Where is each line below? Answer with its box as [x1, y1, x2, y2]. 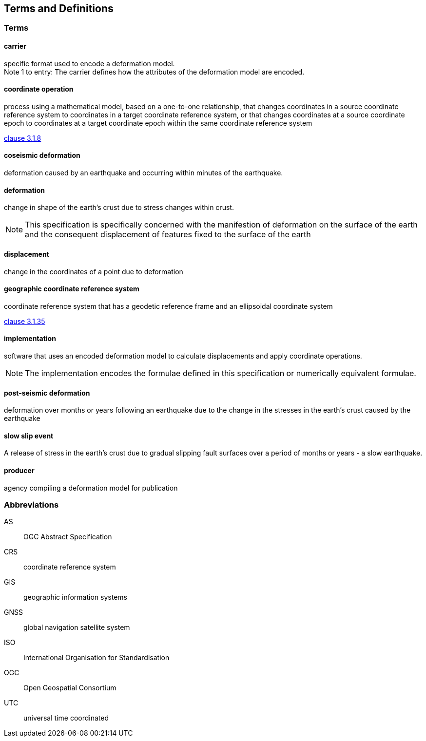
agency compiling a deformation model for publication [4, 483, 178, 492]
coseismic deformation [4, 151, 80, 160]
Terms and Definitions [4, 2, 114, 15]
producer [4, 466, 35, 475]
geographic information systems [23, 593, 127, 602]
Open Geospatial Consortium [23, 684, 116, 692]
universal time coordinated [23, 714, 109, 722]
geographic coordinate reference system [4, 285, 139, 293]
